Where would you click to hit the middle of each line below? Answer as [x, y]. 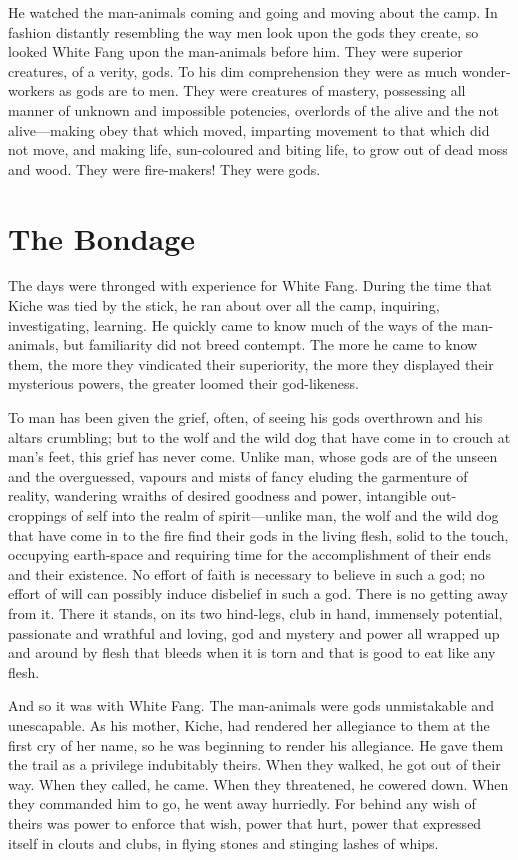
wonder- [486, 70]
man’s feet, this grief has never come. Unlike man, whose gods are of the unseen [253, 456]
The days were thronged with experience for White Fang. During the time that [250, 285]
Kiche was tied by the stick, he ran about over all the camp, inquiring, [224, 305]
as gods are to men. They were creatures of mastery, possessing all [262, 90]
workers [31, 90]
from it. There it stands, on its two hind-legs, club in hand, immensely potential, [255, 612]
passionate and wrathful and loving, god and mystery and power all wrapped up [254, 632]
